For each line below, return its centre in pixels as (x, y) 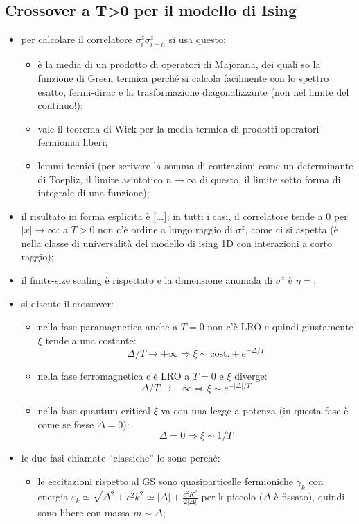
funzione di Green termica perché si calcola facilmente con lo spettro (183, 77)
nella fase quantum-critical (94, 411)
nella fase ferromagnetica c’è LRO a (114, 375)
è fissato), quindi (309, 497)
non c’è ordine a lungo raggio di (165, 229)
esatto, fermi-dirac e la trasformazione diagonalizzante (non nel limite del (193, 91)
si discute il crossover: (67, 303)
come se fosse (66, 424)
